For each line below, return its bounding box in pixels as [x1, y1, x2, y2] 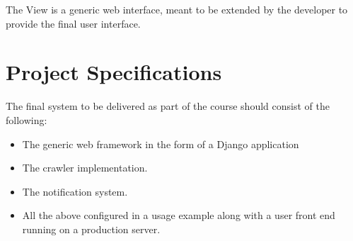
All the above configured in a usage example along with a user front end [22, 208, 335, 223]
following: [6, 112, 47, 127]
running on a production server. [22, 221, 161, 236]
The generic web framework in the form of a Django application [22, 136, 299, 151]
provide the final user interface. [6, 16, 141, 30]
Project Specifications [6, 57, 222, 86]
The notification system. [22, 184, 128, 198]
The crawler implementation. [22, 160, 148, 175]
